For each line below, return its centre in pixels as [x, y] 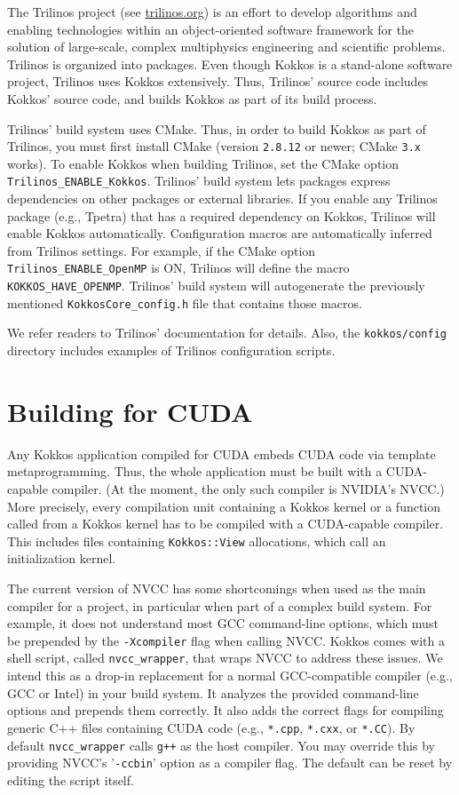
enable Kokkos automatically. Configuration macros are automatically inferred [220, 233]
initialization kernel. [62, 558]
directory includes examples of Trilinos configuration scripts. [171, 350]
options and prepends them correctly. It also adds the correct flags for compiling [226, 710]
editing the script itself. [71, 779]
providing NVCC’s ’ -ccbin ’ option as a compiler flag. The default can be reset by [230, 763]
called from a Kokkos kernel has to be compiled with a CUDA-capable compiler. [226, 524]
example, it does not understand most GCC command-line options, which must [223, 623]
